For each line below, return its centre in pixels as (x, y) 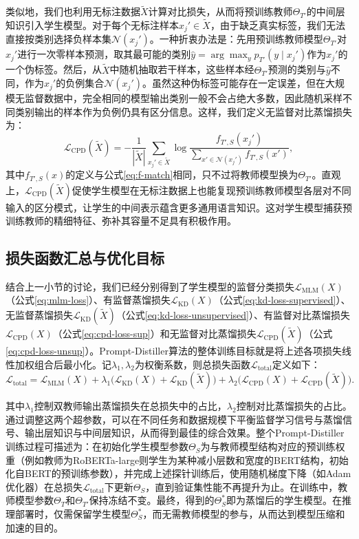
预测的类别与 (297, 69)
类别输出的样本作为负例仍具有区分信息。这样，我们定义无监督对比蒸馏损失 (183, 111)
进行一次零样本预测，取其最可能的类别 (104, 54)
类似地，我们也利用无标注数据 (73, 11)
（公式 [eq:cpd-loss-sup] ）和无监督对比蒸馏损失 (154, 334)
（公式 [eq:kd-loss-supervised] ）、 (282, 300)
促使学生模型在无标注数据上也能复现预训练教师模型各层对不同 (211, 190)
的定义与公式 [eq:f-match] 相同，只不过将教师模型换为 (182, 175)
